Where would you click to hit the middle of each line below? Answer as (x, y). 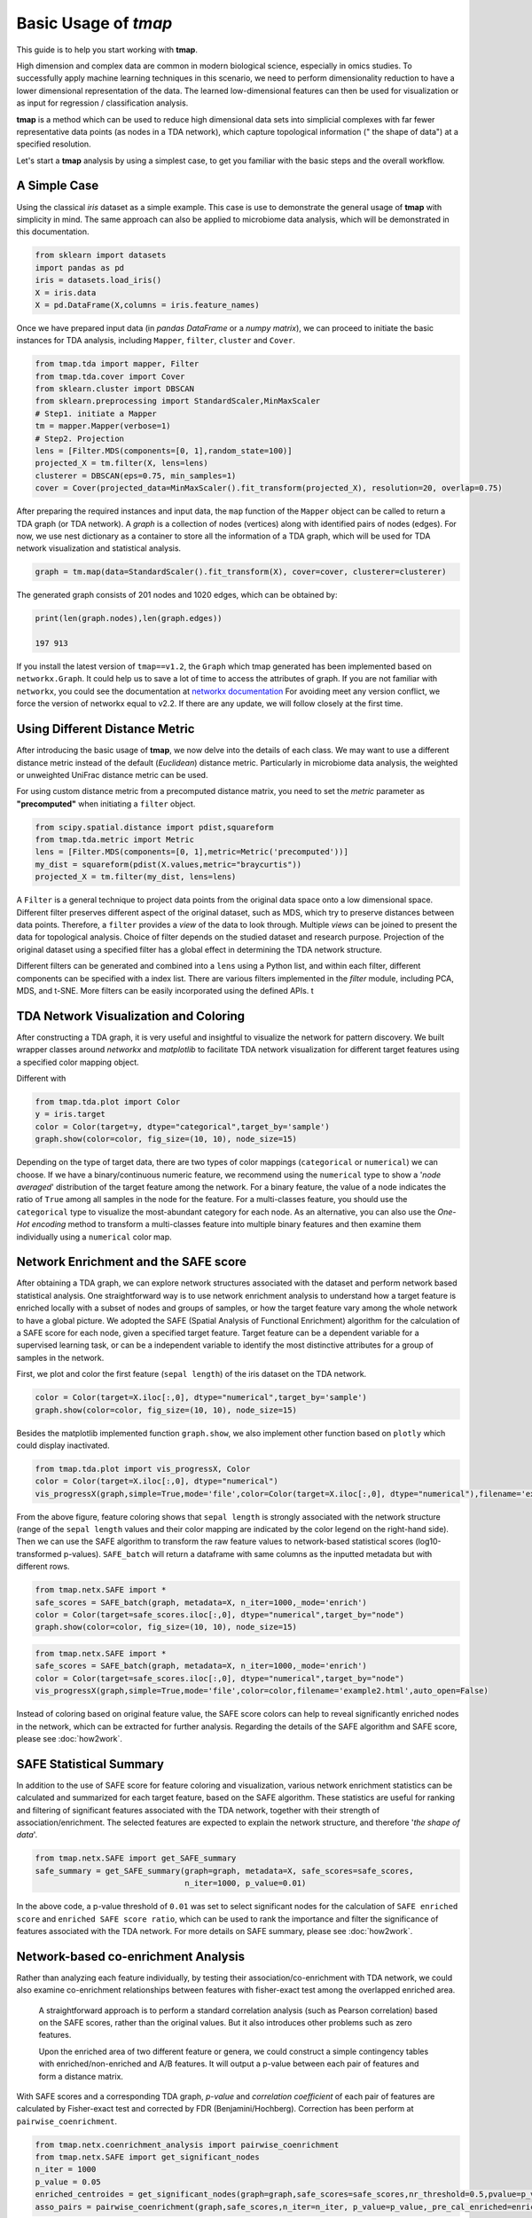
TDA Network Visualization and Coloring (131, 1016)
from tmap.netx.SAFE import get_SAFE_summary (136, 1858)
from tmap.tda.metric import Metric (115, 840)
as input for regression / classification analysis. (102, 103)
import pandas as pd (79, 267)
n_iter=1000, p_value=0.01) (246, 1884)
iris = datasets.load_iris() (98, 280)
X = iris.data (66, 292)
